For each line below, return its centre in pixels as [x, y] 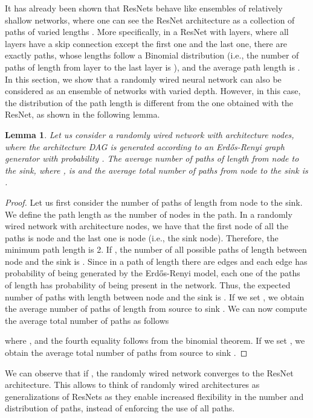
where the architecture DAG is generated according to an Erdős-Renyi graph [145, 146]
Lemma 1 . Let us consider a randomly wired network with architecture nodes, [150, 134]
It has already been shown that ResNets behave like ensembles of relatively [144, 8]
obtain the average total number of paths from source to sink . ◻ [126, 353]
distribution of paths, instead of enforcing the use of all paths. [120, 408]
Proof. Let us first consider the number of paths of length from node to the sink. [154, 202]
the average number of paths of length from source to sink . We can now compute [156, 309]
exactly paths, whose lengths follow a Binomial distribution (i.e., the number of [152, 55]
